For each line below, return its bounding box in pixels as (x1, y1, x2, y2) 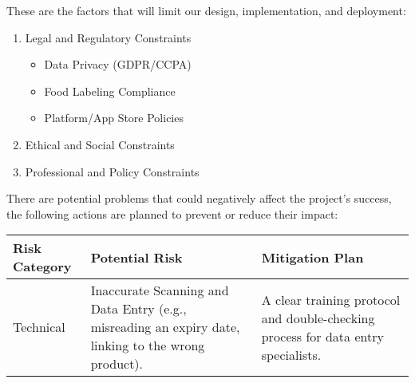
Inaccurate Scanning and (90, 281, 229, 300)
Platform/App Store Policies (44, 109, 184, 126)
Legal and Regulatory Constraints (25, 29, 192, 45)
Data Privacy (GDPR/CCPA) (44, 56, 192, 73)
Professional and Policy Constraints (25, 163, 200, 180)
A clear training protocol (261, 290, 401, 309)
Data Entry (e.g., (90, 299, 187, 318)
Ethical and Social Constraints (25, 136, 175, 152)
